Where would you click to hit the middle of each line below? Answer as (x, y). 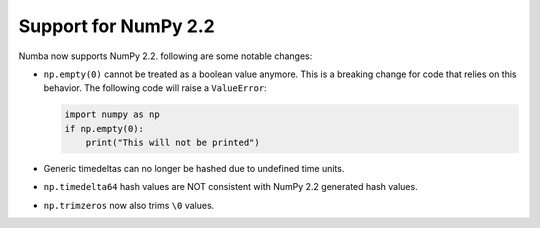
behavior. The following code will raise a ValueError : (155, 88)
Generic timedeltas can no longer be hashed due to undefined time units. (194, 169)
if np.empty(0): (104, 128)
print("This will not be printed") (172, 143)
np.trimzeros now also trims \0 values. (129, 205)
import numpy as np (112, 114)
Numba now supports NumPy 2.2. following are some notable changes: (165, 56)
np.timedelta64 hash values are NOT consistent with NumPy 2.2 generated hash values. (231, 187)
